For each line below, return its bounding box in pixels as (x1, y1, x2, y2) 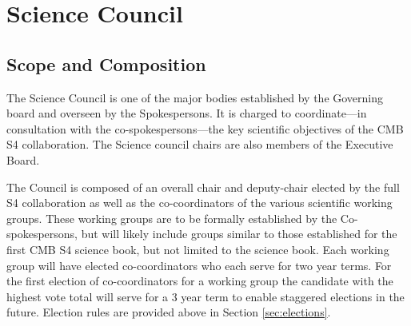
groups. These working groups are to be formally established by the (6, 209, 337, 226)
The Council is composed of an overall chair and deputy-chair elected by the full (6, 178, 400, 195)
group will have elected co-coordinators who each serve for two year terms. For (6, 256, 392, 273)
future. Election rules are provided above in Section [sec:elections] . (6, 304, 331, 320)
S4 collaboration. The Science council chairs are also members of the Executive (6, 136, 393, 153)
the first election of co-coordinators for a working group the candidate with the (6, 272, 393, 289)
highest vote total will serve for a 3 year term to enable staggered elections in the (6, 288, 405, 304)
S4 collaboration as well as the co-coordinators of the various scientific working (6, 194, 393, 211)
